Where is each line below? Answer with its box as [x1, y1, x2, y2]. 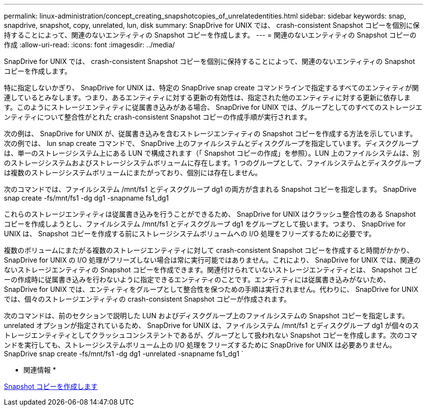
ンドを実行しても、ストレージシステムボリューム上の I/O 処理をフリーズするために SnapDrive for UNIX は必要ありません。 [4, 341, 396, 349]
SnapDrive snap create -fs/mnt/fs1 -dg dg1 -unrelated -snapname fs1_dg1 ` [4, 349, 244, 358]
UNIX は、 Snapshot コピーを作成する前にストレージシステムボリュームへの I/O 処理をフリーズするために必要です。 [4, 229, 376, 238]
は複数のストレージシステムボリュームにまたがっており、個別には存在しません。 [4, 168, 262, 177]
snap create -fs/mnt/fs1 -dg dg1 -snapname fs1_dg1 [4, 194, 169, 202]
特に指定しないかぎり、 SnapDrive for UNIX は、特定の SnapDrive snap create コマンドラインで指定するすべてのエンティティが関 [4, 83, 419, 92]
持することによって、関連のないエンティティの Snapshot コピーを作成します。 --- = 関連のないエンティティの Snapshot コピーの [4, 31, 417, 39]
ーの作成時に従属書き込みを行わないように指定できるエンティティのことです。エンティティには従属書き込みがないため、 [4, 275, 390, 284]
